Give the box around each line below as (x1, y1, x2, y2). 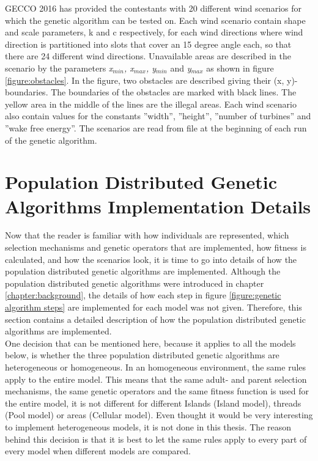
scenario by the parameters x (5, 61, 113, 74)
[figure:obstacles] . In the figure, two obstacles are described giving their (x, (5, 73, 284, 86)
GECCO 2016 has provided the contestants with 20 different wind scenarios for (5, 2, 301, 14)
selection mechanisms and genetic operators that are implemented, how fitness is (5, 241, 306, 254)
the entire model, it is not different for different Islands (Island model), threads (5, 396, 301, 409)
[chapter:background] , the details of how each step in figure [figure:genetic (5, 289, 281, 301)
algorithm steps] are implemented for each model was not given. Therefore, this (5, 301, 302, 313)
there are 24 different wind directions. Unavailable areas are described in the (5, 50, 291, 62)
